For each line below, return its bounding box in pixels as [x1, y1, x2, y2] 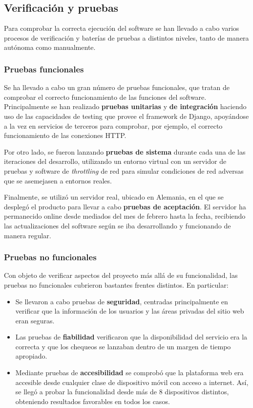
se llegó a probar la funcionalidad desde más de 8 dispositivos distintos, [15, 386, 229, 397]
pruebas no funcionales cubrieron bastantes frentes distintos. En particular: [4, 279, 229, 290]
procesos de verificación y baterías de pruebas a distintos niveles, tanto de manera [4, 32, 249, 43]
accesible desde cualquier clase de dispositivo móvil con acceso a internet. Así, [15, 377, 249, 387]
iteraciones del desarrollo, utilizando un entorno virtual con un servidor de [4, 156, 227, 166]
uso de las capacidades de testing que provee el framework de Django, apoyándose [4, 111, 249, 121]
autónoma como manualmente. [4, 42, 96, 52]
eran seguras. [15, 315, 55, 325]
